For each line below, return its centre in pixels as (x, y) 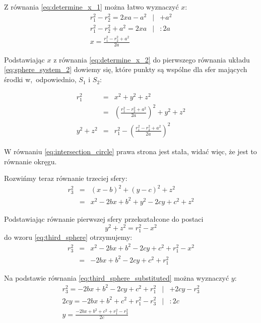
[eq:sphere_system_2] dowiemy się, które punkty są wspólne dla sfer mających (126, 69)
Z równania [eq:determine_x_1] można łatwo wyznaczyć (91, 7)
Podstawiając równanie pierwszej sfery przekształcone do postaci (104, 218)
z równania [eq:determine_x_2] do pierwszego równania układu (152, 59)
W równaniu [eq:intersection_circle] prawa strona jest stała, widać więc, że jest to (130, 151)
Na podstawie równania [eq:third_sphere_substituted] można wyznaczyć (117, 277)
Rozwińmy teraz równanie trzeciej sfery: (66, 178)
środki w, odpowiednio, (40, 79)
